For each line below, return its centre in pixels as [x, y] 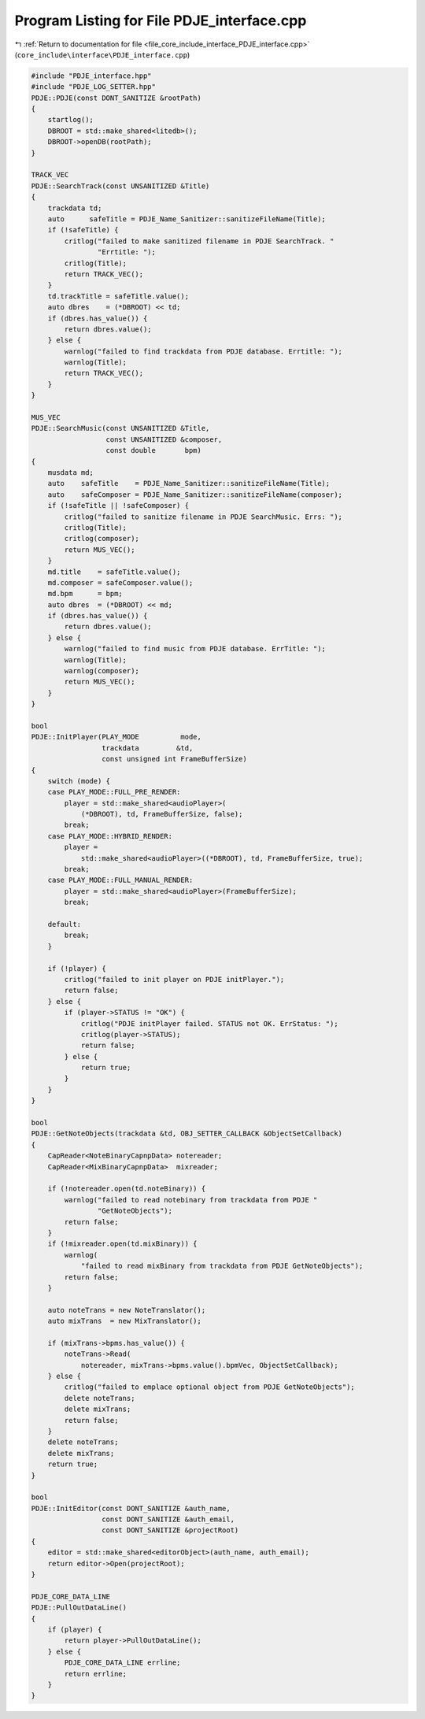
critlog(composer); [102, 539]
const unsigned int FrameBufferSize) [174, 759]
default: [65, 924]
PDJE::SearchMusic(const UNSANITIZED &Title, [120, 428]
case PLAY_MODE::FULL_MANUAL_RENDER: [120, 880]
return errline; [96, 1674]
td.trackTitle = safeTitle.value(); [118, 296]
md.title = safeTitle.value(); [114, 572]
